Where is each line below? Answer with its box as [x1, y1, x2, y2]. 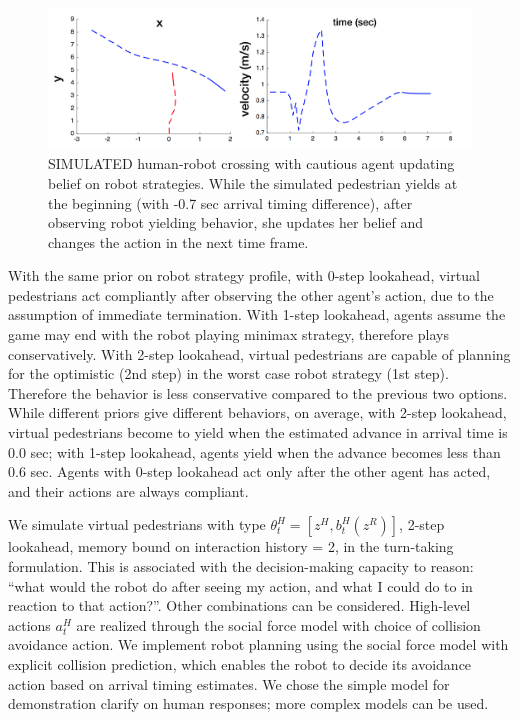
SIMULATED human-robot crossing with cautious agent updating [48, 153, 455, 174]
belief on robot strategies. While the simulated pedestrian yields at [48, 172, 458, 193]
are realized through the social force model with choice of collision [76, 614, 481, 635]
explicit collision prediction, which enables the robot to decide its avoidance [8, 653, 472, 674]
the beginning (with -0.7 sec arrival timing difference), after [48, 192, 413, 213]
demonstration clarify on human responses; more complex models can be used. [8, 693, 489, 714]
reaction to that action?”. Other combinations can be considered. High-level [8, 595, 471, 616]
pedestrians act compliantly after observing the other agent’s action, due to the [8, 284, 494, 305]
